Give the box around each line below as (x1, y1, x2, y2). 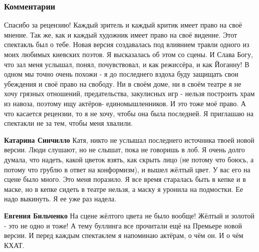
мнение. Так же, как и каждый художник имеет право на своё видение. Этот (4, 29, 237, 40)
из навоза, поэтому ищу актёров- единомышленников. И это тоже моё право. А (4, 98, 246, 108)
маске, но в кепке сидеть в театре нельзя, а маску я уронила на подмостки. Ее (4, 183, 243, 194)
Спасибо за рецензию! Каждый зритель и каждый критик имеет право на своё (4, 20, 242, 30)
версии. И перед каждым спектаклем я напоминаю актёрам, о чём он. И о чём (4, 230, 243, 240)
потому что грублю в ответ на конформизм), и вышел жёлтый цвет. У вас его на (4, 164, 250, 174)
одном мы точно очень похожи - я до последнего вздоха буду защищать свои (4, 69, 238, 79)
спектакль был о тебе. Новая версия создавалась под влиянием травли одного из (4, 39, 249, 50)
